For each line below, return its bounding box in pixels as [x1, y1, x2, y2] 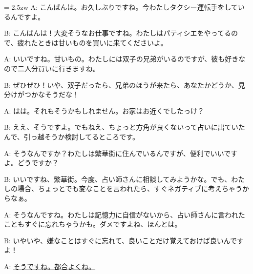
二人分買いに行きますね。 [17, 63, 100, 73]
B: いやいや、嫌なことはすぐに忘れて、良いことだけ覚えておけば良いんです [4, 235, 244, 245]
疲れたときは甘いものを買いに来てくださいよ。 [17, 37, 168, 47]
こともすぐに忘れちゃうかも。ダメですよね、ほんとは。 [4, 219, 182, 229]
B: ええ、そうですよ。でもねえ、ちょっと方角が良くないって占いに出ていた [4, 122, 245, 132]
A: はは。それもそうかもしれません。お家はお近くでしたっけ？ [4, 105, 204, 116]
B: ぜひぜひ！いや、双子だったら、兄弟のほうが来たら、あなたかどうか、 [4, 79, 238, 90]
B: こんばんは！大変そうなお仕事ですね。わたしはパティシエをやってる [4, 28, 231, 38]
